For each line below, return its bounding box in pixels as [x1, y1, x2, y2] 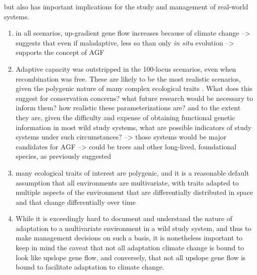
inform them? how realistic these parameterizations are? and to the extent [15, 102, 241, 113]
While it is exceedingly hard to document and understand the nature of [15, 213, 232, 224]
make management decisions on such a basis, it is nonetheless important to [15, 232, 243, 243]
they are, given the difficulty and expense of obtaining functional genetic [15, 112, 235, 122]
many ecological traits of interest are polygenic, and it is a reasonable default [15, 167, 249, 178]
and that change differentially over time [15, 196, 136, 207]
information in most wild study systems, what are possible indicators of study [15, 122, 252, 132]
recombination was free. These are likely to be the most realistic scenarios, [15, 73, 241, 84]
